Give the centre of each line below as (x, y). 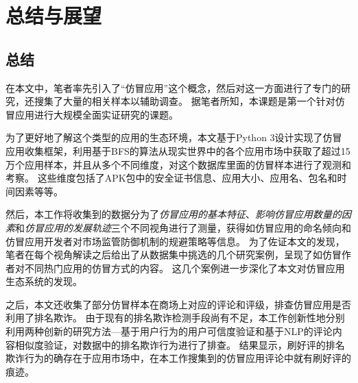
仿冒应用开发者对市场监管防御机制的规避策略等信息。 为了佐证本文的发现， (175, 241)
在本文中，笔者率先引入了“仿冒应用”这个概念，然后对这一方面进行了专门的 (174, 87)
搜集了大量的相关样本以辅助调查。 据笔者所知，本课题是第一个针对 (184, 101)
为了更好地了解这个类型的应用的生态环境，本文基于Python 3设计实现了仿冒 (174, 137)
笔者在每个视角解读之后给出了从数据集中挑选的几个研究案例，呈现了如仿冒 (174, 255)
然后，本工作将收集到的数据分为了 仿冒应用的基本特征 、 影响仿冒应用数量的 (174, 214)
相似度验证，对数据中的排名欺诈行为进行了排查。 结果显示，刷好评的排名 (180, 344)
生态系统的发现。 (44, 281)
